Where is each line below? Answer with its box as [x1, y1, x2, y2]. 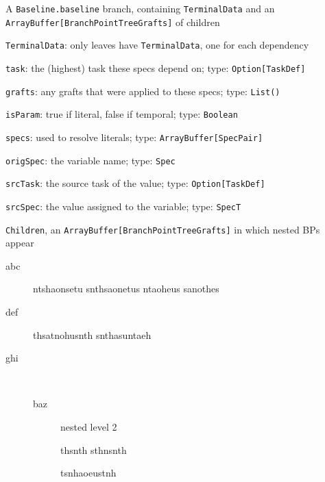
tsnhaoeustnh [60, 466, 117, 480]
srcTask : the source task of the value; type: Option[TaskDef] [5, 176, 265, 190]
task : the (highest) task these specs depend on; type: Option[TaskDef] [5, 60, 306, 75]
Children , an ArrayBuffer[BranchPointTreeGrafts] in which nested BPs [5, 222, 320, 236]
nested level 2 [60, 419, 117, 433]
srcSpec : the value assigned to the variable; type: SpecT [5, 199, 241, 213]
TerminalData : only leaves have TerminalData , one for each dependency [5, 38, 309, 52]
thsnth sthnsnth [60, 442, 127, 457]
